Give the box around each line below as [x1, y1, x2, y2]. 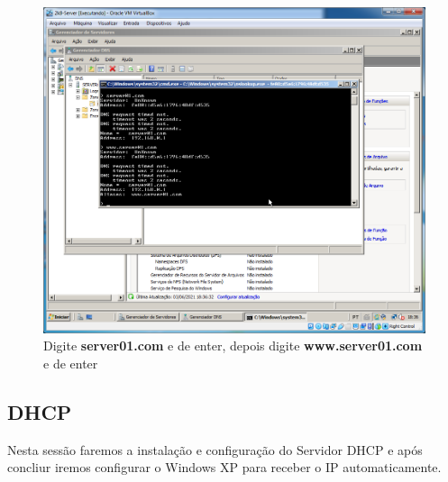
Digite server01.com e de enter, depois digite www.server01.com [43, 336, 423, 355]
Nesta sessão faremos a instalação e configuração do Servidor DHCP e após [7, 440, 423, 459]
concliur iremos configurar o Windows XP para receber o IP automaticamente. [7, 458, 442, 477]
